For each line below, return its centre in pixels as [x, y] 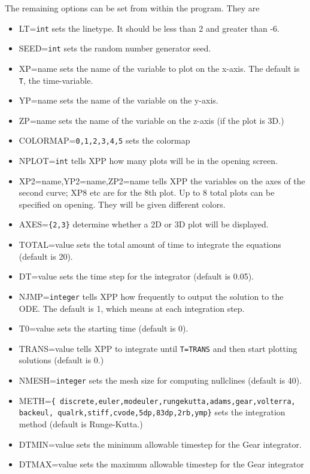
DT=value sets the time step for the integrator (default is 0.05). [136, 276]
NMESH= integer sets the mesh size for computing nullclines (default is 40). [160, 380]
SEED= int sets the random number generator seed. [115, 48]
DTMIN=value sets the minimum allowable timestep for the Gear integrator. [160, 444]
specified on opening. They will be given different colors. [122, 204]
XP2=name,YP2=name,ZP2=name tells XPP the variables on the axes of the [162, 180]
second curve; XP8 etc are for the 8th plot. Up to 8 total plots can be [147, 192]
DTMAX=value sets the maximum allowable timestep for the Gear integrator [162, 464]
